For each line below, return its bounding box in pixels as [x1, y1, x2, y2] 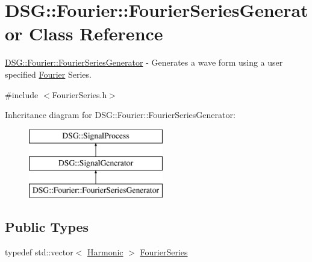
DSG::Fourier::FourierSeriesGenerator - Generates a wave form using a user [5, 56, 283, 69]
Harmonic [87, 245, 123, 258]
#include [5, 88, 39, 101]
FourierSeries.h [52, 88, 107, 101]
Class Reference [29, 21, 163, 46]
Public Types [5, 217, 89, 236]
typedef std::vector [5, 245, 73, 258]
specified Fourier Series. [5, 67, 92, 80]
